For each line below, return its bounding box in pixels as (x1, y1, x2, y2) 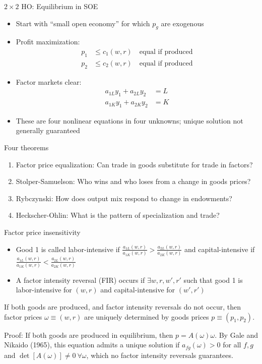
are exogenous (161, 18, 204, 28)
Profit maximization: (16, 36, 80, 47)
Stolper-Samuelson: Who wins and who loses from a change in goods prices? (16, 176, 251, 187)
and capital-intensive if (184, 244, 255, 254)
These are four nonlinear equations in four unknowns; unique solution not (16, 115, 243, 126)
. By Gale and (215, 329, 258, 340)
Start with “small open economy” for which (16, 18, 150, 28)
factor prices (4, 311, 42, 322)
